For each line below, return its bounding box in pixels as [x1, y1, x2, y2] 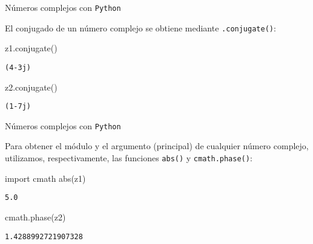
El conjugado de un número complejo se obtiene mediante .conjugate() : [5, 21, 276, 34]
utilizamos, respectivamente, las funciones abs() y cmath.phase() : [5, 152, 252, 164]
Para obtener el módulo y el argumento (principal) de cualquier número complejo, [5, 140, 309, 152]
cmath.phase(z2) [5, 210, 66, 223]
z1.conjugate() [5, 42, 58, 54]
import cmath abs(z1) [5, 172, 86, 184]
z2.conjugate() [5, 80, 58, 93]
